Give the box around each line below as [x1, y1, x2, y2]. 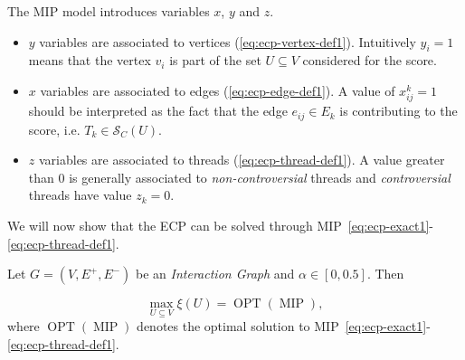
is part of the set [169, 51, 261, 70]
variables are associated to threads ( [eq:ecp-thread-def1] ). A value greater [38, 150, 445, 169]
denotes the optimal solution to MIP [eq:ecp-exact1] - [137, 317, 431, 336]
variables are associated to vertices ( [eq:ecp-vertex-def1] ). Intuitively [39, 32, 416, 51]
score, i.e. [28, 119, 81, 138]
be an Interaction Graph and [136, 264, 295, 283]
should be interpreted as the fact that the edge [28, 101, 288, 120]
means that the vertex [28, 51, 151, 70]
